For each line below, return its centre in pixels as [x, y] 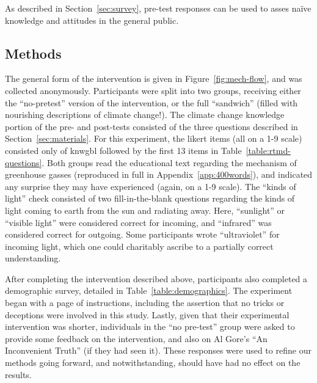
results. [18, 374]
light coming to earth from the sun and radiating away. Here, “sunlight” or [145, 210]
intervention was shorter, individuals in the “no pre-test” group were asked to [150, 326]
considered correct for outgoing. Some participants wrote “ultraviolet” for [142, 234]
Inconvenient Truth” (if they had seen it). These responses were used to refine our [158, 350]
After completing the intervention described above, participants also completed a [156, 278]
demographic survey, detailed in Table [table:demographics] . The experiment [149, 290]
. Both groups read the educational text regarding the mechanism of [169, 162]
